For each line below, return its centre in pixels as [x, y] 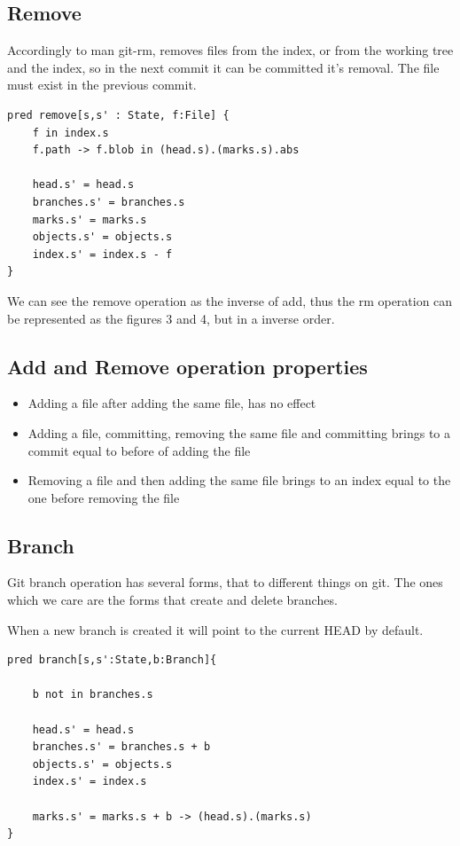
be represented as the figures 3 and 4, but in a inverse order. [171, 318]
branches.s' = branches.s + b [121, 747]
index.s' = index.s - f [102, 254]
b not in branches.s [93, 695]
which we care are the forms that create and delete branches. [172, 600]
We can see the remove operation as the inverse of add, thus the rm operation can [230, 300]
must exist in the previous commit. [102, 85]
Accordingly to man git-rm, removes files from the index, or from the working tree [230, 50]
